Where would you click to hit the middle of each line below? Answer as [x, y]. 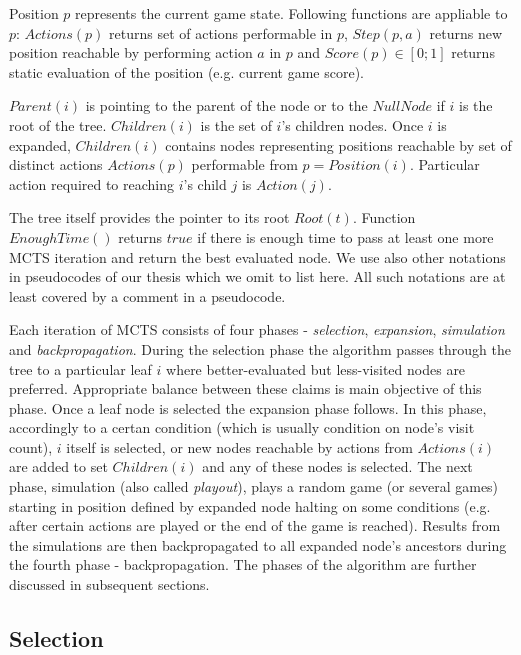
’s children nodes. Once [352, 124]
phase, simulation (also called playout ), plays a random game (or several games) [254, 486]
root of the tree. [58, 124]
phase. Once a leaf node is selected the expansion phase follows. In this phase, [248, 407]
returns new [466, 32]
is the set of [236, 124]
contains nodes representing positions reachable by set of [338, 144]
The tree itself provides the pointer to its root [149, 217]
